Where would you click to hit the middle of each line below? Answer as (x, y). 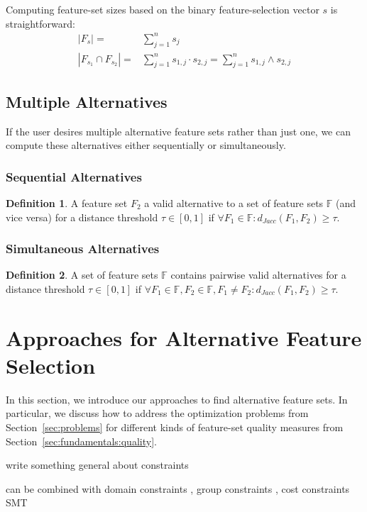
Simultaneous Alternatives (83, 249)
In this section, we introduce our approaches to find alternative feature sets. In (177, 399)
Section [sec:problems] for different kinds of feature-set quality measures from (175, 427)
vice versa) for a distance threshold (82, 217)
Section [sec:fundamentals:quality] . (81, 441)
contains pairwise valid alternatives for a (258, 275)
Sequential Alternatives (74, 176)
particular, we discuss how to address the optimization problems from (157, 413)
